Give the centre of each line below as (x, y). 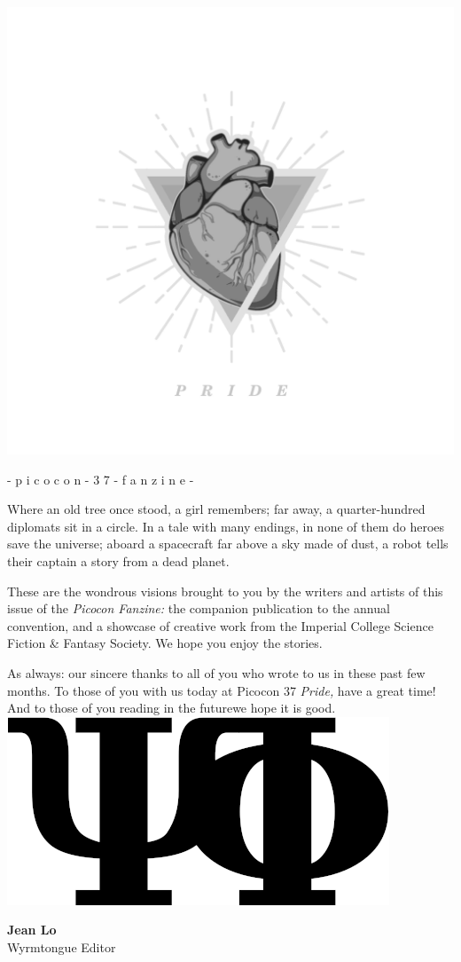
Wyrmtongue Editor (62, 946)
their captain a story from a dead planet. (118, 560)
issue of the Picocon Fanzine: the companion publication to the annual (199, 608)
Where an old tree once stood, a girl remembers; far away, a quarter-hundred (216, 509)
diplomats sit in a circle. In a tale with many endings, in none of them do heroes (226, 526)
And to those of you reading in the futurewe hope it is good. (172, 708)
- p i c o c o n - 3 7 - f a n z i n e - (101, 479)
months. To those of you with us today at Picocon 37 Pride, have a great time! (222, 690)
